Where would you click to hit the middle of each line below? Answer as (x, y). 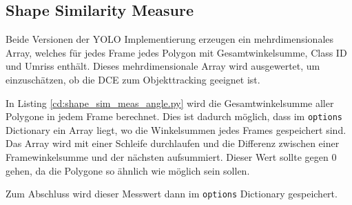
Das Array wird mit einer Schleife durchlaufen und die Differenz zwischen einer (173, 143)
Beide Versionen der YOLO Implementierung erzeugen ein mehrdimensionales (170, 39)
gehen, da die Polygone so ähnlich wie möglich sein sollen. (128, 170)
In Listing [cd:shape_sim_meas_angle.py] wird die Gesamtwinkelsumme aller (170, 102)
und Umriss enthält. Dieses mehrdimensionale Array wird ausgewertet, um (163, 66)
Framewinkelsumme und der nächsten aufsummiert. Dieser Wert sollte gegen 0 (171, 157)
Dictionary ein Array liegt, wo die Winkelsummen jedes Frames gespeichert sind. (176, 129)
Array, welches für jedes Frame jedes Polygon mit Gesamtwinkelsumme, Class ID (176, 52)
